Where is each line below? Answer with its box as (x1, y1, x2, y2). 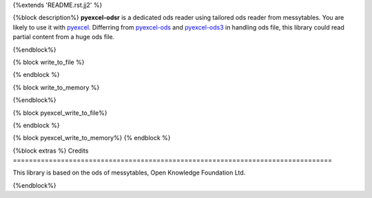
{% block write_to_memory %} (12, 83, 100, 91)
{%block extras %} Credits (12, 146, 89, 155)
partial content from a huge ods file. (12, 33, 115, 41)
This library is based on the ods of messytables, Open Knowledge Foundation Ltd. (12, 168, 246, 177)
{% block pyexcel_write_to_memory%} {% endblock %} (12, 134, 172, 142)
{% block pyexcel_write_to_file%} (12, 109, 107, 117)
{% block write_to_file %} (12, 58, 85, 66)
